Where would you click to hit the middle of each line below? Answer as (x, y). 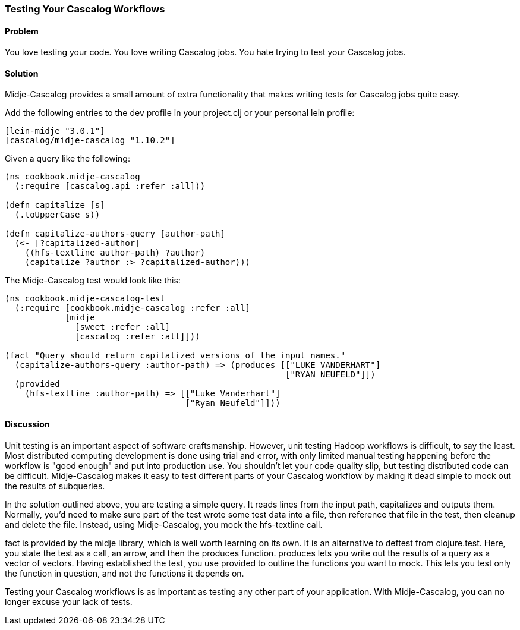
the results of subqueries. (55, 486)
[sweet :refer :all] (123, 327)
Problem (22, 31)
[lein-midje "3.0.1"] (55, 131)
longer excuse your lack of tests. (69, 601)
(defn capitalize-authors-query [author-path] (115, 234)
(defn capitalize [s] (55, 205)
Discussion (27, 424)
